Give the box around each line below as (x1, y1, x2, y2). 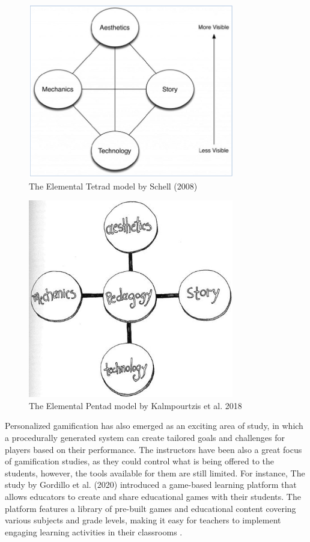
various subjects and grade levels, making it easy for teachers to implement (5, 514, 281, 526)
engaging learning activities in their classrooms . (5, 525, 183, 538)
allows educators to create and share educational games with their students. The (5, 490, 301, 503)
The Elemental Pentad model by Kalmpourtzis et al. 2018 (29, 399, 242, 411)
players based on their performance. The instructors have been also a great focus (5, 443, 302, 455)
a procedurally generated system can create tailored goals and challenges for (5, 431, 285, 444)
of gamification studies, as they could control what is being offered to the (5, 455, 274, 467)
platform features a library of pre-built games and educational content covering (5, 502, 296, 514)
